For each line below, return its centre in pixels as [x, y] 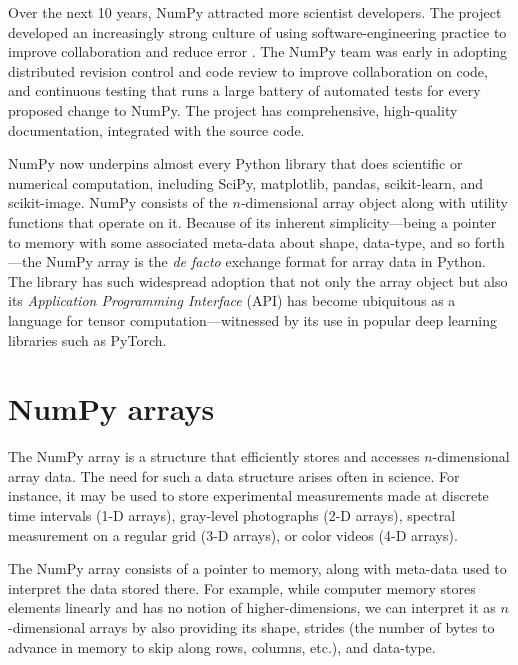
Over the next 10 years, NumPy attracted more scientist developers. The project [255, 12]
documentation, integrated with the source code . [156, 129]
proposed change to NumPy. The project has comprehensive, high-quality [233, 109]
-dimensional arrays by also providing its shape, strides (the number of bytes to [251, 626]
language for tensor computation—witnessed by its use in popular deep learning [253, 319]
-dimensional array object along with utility [374, 202]
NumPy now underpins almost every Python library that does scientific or [235, 163]
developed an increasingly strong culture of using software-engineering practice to [257, 31]
